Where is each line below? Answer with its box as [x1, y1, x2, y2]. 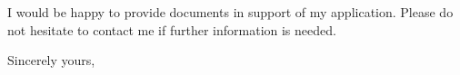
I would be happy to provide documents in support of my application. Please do [7, 3, 454, 21]
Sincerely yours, [7, 51, 95, 70]
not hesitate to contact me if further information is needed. [7, 20, 336, 39]
